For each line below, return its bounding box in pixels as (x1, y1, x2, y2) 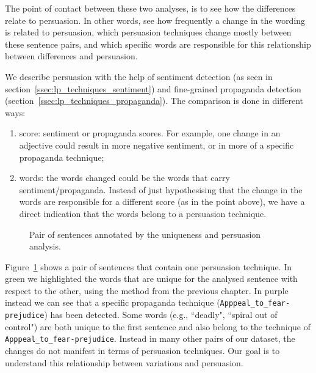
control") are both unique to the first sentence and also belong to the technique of (5, 320, 311, 333)
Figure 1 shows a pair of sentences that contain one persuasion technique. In (5, 260, 292, 273)
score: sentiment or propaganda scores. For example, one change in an (19, 127, 281, 139)
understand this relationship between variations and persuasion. (5, 356, 243, 369)
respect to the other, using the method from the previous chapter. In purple (5, 284, 289, 297)
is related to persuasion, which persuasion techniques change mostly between (5, 26, 292, 39)
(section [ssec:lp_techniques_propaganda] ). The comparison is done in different (5, 94, 304, 107)
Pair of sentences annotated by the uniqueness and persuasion (29, 227, 261, 240)
